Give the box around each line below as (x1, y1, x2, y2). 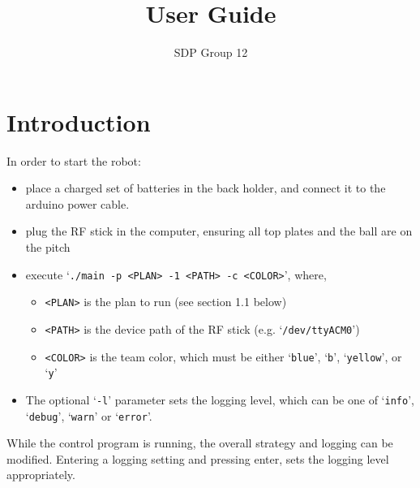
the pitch (25, 239, 71, 256)
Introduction (6, 105, 151, 138)
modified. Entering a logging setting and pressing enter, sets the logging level (6, 450, 389, 467)
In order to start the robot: (6, 152, 141, 169)
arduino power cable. (25, 195, 130, 212)
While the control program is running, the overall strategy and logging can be (6, 434, 393, 451)
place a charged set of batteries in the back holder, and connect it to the (25, 179, 386, 196)
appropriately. (6, 466, 75, 483)
